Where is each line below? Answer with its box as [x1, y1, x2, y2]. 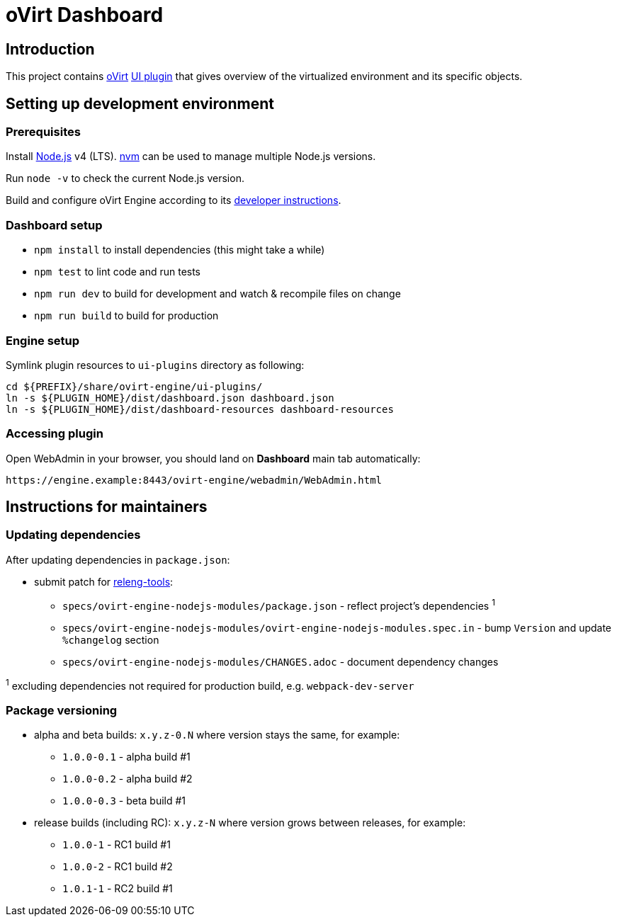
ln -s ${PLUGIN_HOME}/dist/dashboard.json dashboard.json [6, 392, 334, 404]
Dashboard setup [6, 217, 103, 232]
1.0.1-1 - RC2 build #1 [62, 882, 173, 894]
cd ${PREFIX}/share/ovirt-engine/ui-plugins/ [6, 380, 263, 392]
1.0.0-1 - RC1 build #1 [62, 838, 171, 850]
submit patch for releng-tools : [34, 575, 174, 588]
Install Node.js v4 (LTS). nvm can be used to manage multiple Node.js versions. [6, 150, 376, 163]
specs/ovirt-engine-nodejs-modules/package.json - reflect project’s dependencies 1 [62, 597, 495, 612]
